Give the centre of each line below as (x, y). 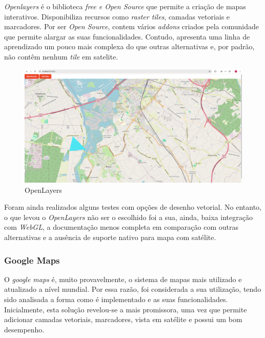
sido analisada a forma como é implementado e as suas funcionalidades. (116, 299)
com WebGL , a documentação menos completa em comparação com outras (121, 227)
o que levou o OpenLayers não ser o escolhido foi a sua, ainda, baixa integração (128, 217)
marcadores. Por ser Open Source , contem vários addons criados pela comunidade (131, 26)
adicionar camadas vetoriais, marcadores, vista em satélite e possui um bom (123, 319)
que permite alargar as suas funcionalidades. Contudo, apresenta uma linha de (127, 36)
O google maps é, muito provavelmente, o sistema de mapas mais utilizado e (123, 279)
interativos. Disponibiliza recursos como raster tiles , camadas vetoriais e (117, 16)
